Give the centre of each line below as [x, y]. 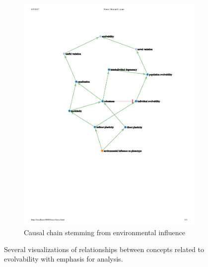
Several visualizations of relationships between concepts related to [104, 249]
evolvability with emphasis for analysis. [64, 259]
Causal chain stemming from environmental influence [104, 232]
